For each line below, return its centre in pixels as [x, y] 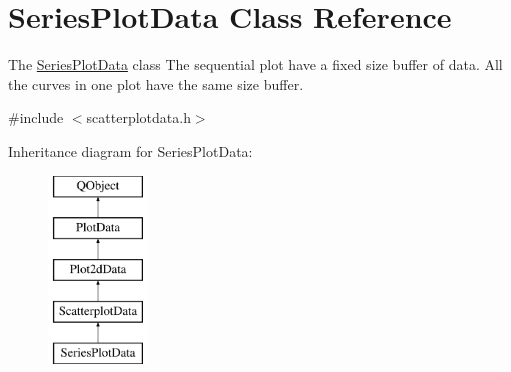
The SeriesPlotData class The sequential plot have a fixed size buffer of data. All [255, 64]
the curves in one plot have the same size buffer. [156, 83]
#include [36, 117]
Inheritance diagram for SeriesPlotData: [130, 150]
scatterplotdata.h [138, 117]
